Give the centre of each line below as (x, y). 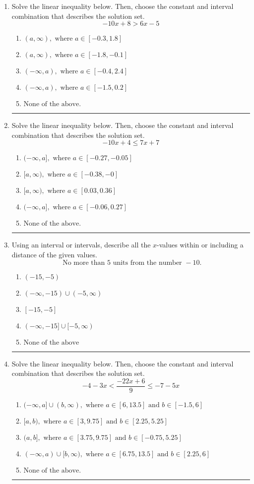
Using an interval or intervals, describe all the (81, 245)
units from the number (147, 263)
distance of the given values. (54, 254)
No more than (84, 263)
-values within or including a (200, 245)
